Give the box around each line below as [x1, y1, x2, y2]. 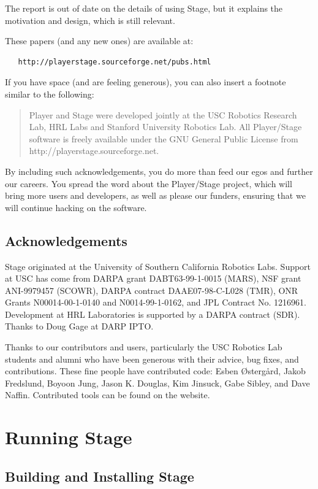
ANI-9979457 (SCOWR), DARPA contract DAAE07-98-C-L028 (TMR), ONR [5, 283, 298, 296]
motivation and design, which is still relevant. [5, 13, 175, 26]
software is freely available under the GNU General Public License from [29, 132, 298, 145]
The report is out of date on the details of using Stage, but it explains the [5, 2, 283, 14]
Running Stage [5, 425, 132, 450]
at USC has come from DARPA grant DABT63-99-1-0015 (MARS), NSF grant [5, 272, 301, 285]
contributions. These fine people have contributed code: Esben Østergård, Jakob [5, 364, 306, 377]
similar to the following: [5, 87, 94, 100]
